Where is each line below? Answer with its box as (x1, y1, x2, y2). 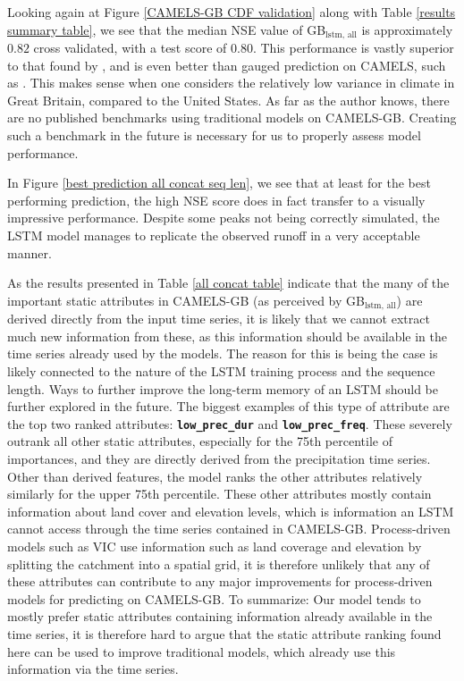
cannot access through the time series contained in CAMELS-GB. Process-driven (7, 519, 451, 538)
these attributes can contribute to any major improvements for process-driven (7, 572, 433, 591)
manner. (7, 243, 52, 262)
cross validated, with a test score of (33, 38, 227, 57)
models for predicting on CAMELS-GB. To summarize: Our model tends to (7, 589, 421, 608)
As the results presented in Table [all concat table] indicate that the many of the (7, 273, 450, 292)
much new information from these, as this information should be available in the (7, 326, 447, 345)
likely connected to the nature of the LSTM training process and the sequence (7, 362, 435, 380)
